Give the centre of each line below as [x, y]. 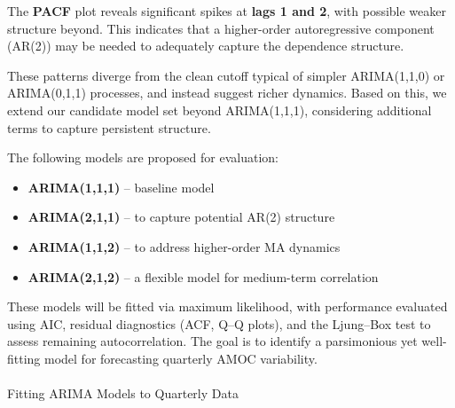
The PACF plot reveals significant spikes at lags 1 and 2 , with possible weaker [227, 11]
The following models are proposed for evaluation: [143, 157]
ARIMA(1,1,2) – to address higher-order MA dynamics [184, 246]
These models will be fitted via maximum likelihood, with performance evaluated [227, 306]
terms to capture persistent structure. [109, 127]
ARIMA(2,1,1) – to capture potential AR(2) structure [181, 217]
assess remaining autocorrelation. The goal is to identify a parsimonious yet [212, 341]
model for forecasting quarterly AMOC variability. [181, 358]
